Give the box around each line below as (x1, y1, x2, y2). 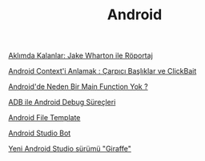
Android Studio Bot (8, 128, 71, 138)
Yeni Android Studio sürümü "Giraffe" (8, 144, 132, 154)
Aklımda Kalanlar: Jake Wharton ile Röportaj (8, 50, 154, 61)
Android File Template (8, 113, 81, 123)
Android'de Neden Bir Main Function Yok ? (8, 82, 148, 91)
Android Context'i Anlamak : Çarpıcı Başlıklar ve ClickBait (8, 66, 197, 76)
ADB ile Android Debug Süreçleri (8, 98, 116, 107)
